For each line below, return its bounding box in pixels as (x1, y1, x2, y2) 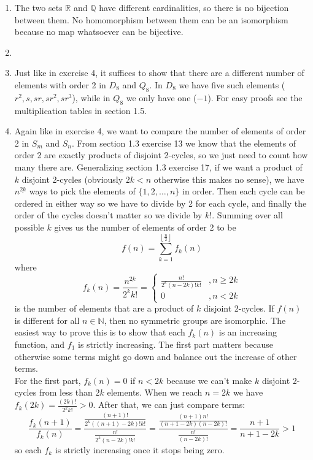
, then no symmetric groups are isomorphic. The (104, 313, 286, 326)
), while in (72, 91, 110, 104)
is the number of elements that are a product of (14, 302, 194, 315)
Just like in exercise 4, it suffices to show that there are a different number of (14, 66, 304, 79)
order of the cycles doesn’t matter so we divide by (14, 209, 203, 221)
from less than (39, 386, 93, 399)
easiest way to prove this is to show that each (14, 326, 185, 339)
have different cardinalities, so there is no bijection (99, 1, 289, 13)
